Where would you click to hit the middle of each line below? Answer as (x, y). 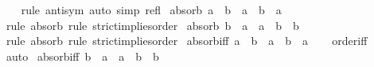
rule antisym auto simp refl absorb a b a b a (151, 9)
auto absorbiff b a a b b (82, 56)
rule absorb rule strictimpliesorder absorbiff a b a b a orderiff (187, 41)
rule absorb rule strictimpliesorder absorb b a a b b (152, 25)
